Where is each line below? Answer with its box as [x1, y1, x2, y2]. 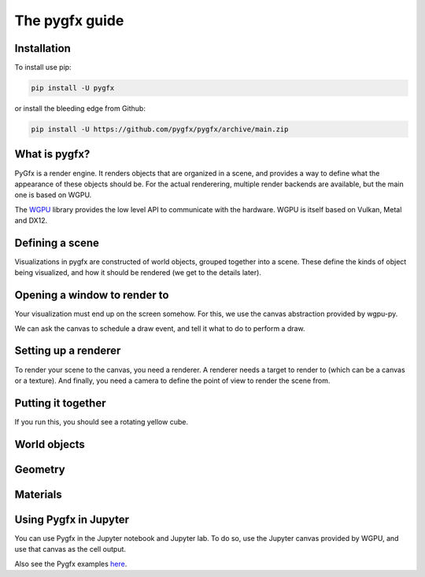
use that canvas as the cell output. [14, 545, 126, 554]
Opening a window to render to [14, 288, 169, 302]
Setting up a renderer [14, 344, 121, 358]
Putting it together [14, 396, 106, 410]
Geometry [14, 462, 66, 476]
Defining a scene [14, 236, 100, 249]
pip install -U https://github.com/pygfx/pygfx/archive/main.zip [31, 125, 289, 134]
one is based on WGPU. [14, 190, 92, 200]
